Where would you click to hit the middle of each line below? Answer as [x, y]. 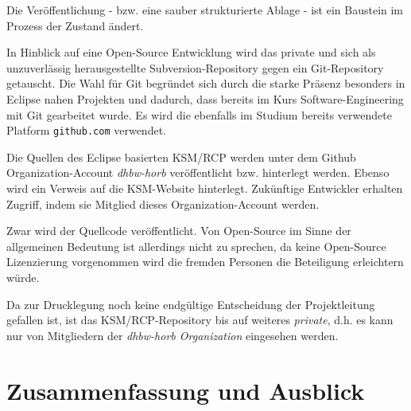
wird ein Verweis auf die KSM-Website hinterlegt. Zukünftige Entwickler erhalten [205, 188]
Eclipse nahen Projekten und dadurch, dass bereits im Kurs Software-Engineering [205, 98]
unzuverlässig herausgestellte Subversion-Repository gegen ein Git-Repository [195, 67]
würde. [23, 277]
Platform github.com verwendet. [86, 130]
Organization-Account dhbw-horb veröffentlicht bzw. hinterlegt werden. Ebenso [198, 172]
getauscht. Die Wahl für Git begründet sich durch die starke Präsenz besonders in [206, 83]
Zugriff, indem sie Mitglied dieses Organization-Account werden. [163, 204]
